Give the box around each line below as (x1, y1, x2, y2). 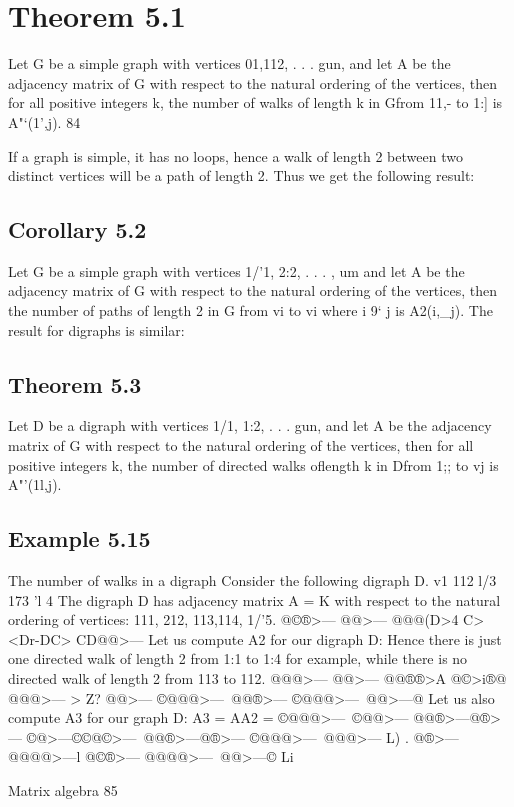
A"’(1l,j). (8, 474, 62, 495)
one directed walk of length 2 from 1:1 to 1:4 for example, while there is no (8, 648, 468, 669)
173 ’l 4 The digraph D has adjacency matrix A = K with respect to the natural (8, 589, 501, 610)
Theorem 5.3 (8, 368, 142, 399)
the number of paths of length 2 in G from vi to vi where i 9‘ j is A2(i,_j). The (8, 300, 493, 321)
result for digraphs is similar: (8, 319, 185, 340)
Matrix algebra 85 (8, 779, 118, 800)
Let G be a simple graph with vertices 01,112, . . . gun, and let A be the (8, 53, 451, 74)
